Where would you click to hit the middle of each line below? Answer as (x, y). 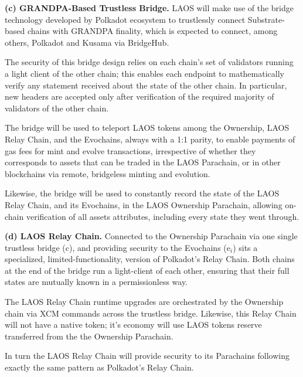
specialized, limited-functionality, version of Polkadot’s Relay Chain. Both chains (150, 259)
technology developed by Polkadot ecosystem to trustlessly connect (125, 19)
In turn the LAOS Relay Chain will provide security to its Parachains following (147, 356)
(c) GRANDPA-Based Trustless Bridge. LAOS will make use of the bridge (149, 8)
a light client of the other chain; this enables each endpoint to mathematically (144, 73)
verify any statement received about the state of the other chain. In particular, (146, 85)
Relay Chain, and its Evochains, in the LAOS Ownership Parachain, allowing (144, 204)
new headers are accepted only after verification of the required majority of (139, 96)
